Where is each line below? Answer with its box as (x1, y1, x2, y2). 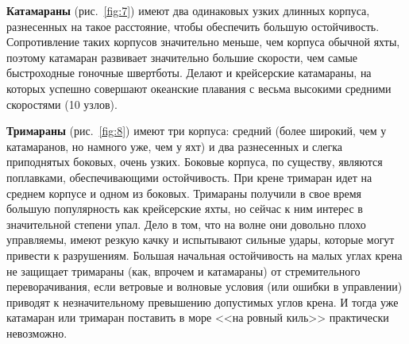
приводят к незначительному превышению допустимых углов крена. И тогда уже (6, 293, 399, 310)
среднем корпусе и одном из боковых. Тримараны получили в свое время (6, 184, 361, 201)
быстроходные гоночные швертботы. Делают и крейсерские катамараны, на (6, 64, 372, 81)
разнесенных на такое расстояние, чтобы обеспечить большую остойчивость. (6, 17, 380, 34)
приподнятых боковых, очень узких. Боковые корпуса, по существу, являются (6, 153, 383, 170)
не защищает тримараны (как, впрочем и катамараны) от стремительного (6, 262, 361, 279)
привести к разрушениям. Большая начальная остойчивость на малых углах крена (6, 246, 403, 263)
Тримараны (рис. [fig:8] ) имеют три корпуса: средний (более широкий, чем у (6, 122, 387, 139)
